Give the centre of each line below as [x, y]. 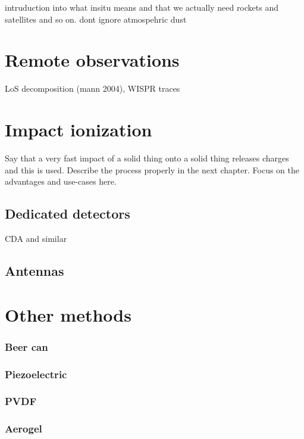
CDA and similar [36, 239]
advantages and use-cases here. [61, 181]
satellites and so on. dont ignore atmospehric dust [96, 19]
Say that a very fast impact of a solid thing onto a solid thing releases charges [147, 158]
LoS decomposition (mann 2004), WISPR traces [93, 88]
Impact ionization [79, 130]
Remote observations [92, 60]
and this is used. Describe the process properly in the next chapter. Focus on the [152, 169]
